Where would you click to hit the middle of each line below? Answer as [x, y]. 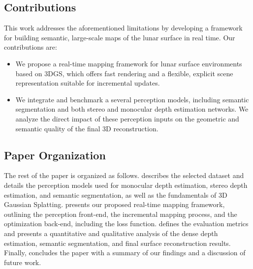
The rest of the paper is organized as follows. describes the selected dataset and [124, 175]
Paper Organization [55, 155]
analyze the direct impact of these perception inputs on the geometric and [127, 118]
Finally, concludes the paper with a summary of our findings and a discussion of [125, 253]
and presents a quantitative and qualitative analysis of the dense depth [111, 233]
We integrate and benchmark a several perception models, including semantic [132, 99]
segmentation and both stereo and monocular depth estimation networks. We [132, 109]
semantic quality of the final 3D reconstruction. [87, 128]
